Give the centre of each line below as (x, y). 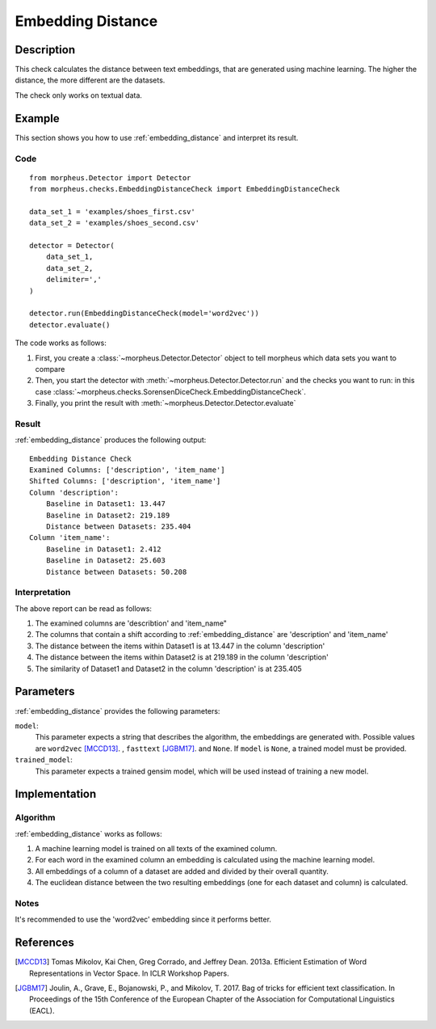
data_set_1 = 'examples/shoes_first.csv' (112, 211)
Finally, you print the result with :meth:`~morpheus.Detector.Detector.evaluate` (166, 403)
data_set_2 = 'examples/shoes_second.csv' (115, 223)
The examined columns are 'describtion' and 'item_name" (131, 623)
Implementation (56, 794)
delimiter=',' (74, 280)
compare (50, 369)
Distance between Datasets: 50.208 (116, 571)
